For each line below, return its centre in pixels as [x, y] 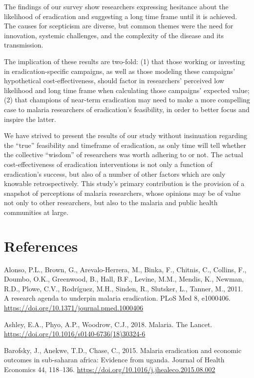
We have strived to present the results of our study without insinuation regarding [126, 135]
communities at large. [36, 212]
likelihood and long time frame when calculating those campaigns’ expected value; [127, 90]
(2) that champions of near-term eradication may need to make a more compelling [127, 100]
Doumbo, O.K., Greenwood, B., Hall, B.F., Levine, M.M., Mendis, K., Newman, [124, 279]
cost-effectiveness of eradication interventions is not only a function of [108, 164]
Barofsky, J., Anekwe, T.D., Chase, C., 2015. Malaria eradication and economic [123, 350]
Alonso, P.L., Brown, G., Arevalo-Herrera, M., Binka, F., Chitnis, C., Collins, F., [125, 269]
